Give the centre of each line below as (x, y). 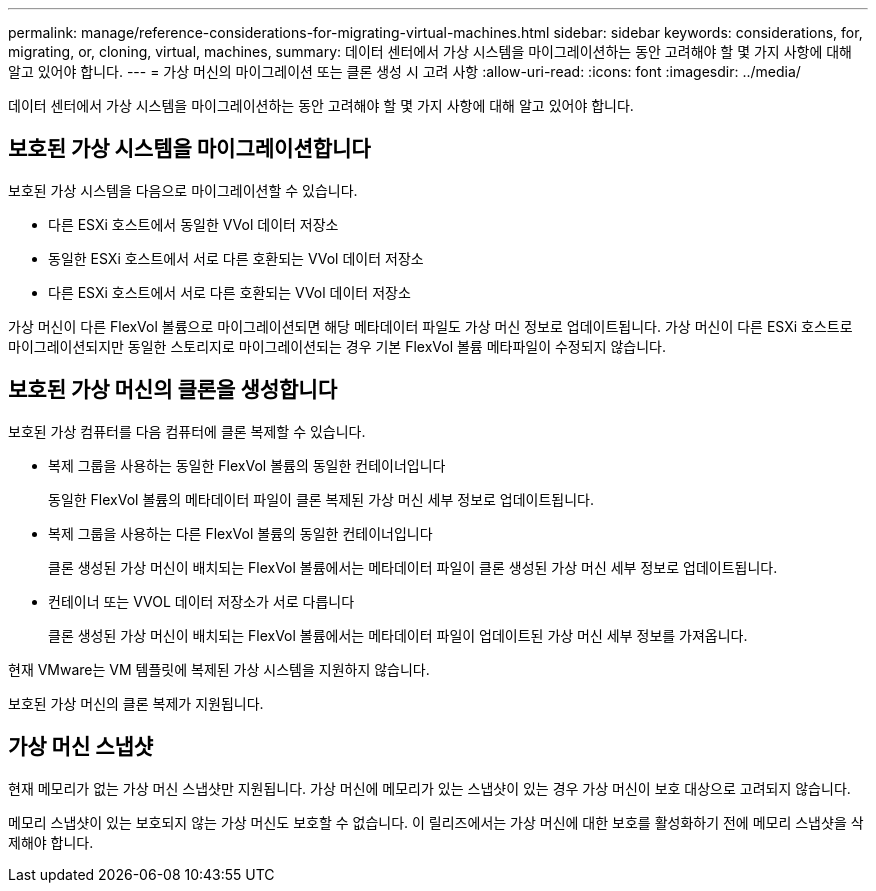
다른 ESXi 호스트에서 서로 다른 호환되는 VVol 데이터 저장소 (229, 292)
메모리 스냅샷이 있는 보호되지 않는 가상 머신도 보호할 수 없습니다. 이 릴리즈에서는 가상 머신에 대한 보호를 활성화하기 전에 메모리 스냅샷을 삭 (436, 822)
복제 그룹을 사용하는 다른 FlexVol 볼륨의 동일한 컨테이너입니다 (240, 533)
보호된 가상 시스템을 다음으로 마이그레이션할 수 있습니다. (183, 190)
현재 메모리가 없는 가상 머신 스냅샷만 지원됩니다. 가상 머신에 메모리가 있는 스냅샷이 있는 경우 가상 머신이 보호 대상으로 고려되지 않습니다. (429, 788)
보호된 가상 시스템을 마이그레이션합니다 (189, 149)
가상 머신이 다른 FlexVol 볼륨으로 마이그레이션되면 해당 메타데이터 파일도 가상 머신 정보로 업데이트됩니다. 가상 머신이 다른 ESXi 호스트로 (430, 326)
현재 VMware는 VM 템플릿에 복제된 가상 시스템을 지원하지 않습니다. (219, 669)
